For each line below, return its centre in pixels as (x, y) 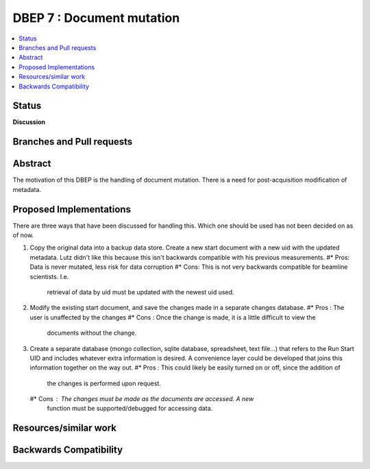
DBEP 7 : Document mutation (96, 18)
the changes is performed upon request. (104, 383)
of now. (23, 235)
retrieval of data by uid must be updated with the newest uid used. (140, 292)
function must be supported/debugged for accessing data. (130, 409)
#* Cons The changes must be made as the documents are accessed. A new (142, 399)
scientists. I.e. (49, 276)
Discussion (29, 122)
